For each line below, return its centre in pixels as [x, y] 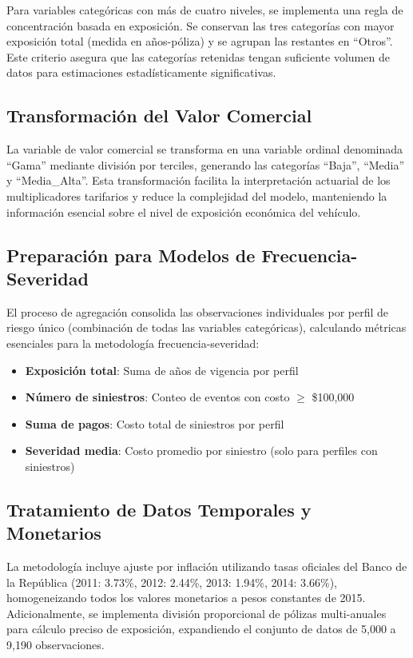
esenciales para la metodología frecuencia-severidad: [133, 343]
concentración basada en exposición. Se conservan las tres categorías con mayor [201, 25]
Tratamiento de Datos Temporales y [159, 509]
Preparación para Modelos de [131, 255]
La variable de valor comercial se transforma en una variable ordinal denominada [205, 149]
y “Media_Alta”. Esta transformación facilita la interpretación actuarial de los [199, 180]
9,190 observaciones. [56, 645]
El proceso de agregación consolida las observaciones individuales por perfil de [198, 311]
